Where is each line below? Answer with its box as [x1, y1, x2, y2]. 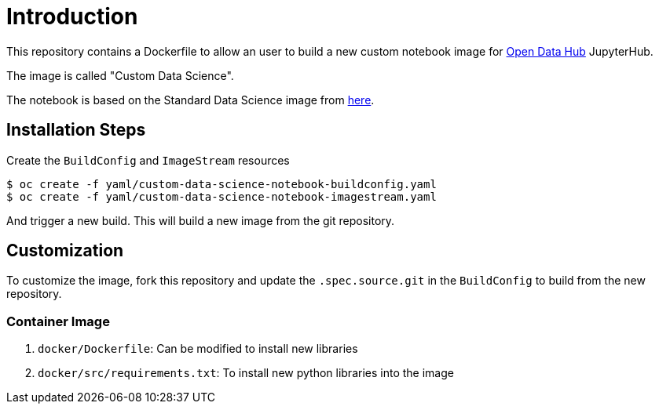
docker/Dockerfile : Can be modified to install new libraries [38, 342, 358, 356]
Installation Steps [6, 120, 146, 140]
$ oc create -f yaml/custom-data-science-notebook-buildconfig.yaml [6, 177, 437, 190]
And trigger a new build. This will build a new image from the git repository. [6, 213, 395, 227]
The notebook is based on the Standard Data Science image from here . [6, 93, 375, 107]
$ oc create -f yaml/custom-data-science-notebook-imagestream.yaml [6, 190, 437, 203]
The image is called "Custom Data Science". [6, 68, 234, 82]
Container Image [6, 313, 110, 329]
